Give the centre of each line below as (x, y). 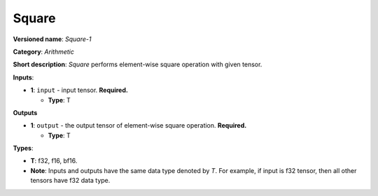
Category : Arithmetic (44, 52)
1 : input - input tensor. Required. (79, 90)
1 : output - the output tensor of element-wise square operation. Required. (139, 126)
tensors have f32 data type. (70, 181)
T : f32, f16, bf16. (54, 161)
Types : (23, 148)
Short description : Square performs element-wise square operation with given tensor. (138, 65)
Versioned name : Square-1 (52, 39)
